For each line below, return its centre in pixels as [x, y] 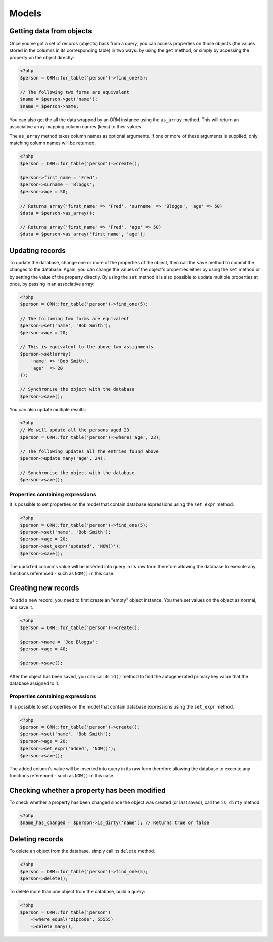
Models [25, 13]
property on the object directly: [42, 57]
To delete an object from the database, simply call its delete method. [82, 851]
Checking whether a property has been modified [87, 790]
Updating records [37, 250]
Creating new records [44, 588]
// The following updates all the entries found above [89, 451]
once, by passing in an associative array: [52, 284]
